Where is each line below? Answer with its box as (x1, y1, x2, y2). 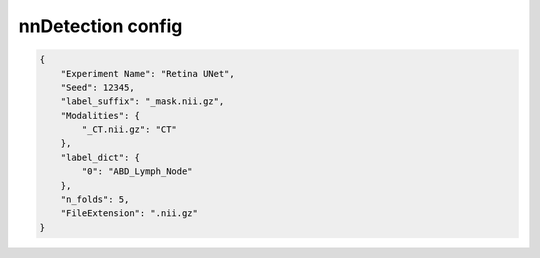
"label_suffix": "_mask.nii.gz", (60, 96, 225, 107)
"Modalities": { (60, 110, 140, 121)
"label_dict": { (60, 151, 140, 163)
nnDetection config (18, 15, 183, 37)
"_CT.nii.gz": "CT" (81, 124, 177, 135)
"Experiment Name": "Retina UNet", (60, 68, 235, 79)
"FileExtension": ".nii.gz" (60, 208, 199, 219)
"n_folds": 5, (60, 194, 130, 205)
